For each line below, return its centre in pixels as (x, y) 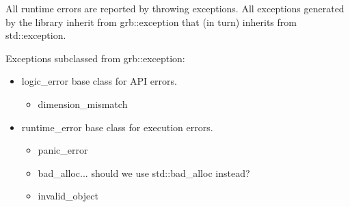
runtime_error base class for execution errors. (117, 127)
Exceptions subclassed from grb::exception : (95, 58)
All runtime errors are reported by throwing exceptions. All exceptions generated (175, 8)
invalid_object (68, 196)
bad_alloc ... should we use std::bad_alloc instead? (144, 172)
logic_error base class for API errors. (99, 81)
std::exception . (36, 35)
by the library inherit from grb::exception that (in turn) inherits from (151, 22)
